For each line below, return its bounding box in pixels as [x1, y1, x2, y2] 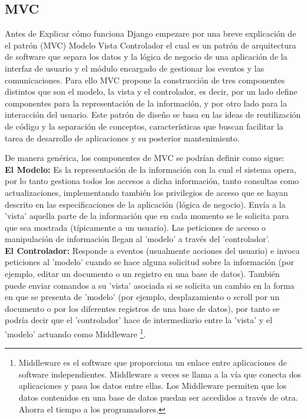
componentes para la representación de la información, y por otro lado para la [5, 96, 288, 109]
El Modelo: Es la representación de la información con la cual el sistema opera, [5, 163, 296, 175]
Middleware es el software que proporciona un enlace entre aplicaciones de [18, 356, 287, 369]
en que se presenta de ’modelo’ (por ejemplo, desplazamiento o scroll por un [5, 291, 280, 303]
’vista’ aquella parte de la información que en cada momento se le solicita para [5, 209, 289, 222]
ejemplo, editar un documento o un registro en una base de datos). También [5, 267, 280, 280]
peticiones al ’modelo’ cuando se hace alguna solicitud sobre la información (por [5, 256, 294, 268]
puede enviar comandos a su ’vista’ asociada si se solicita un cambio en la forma [5, 279, 295, 291]
